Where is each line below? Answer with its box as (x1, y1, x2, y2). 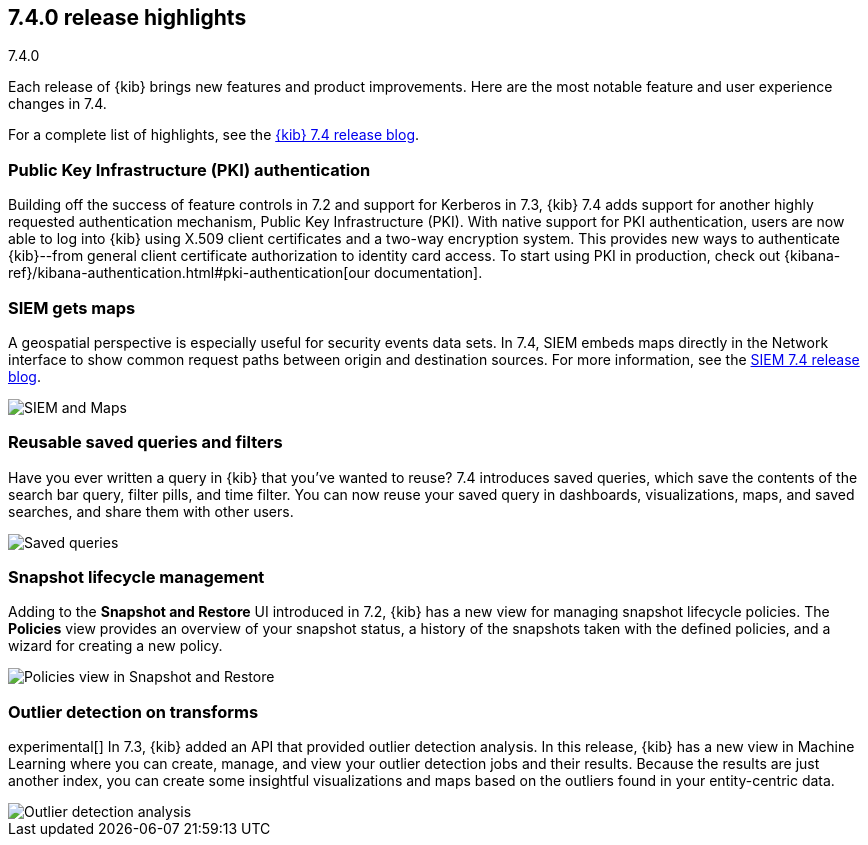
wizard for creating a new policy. (8, 637, 223, 655)
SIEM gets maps (8, 297, 136, 318)
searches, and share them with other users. (8, 502, 294, 520)
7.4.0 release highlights (8, 5, 247, 30)
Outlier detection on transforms (8, 701, 259, 722)
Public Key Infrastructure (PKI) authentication (8, 159, 371, 180)
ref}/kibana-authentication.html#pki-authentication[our (8, 264, 371, 282)
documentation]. (374, 264, 483, 282)
